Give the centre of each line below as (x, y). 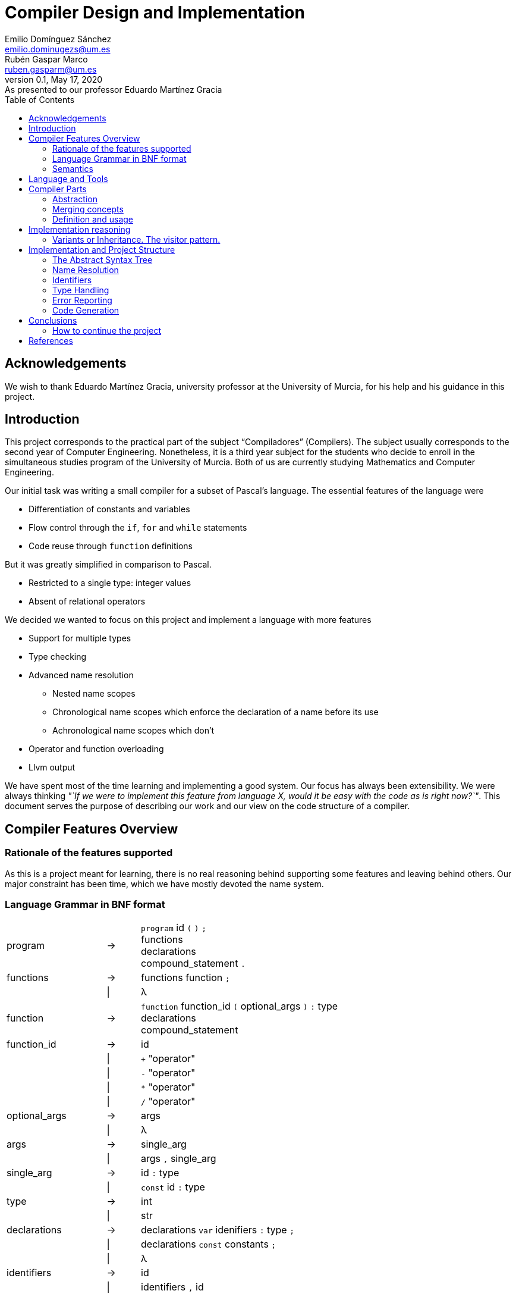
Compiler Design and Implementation (155, 12)
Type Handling (81, 290)
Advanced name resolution (81, 675)
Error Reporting (82, 300)
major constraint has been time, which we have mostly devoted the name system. (164, 884)
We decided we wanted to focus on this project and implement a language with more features (188, 620)
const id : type (173, 1187)
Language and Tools (68, 178)
